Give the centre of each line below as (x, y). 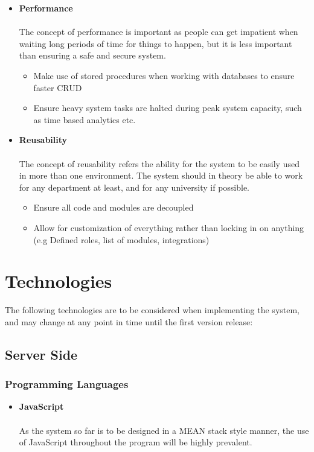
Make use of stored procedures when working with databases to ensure (164, 75)
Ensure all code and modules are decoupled (114, 207)
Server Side (41, 354)
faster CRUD (58, 87)
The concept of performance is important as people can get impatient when (159, 32)
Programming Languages (67, 384)
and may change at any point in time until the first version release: (129, 321)
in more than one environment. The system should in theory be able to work (161, 175)
